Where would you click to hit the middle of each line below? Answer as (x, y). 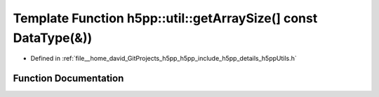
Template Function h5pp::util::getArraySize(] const (165, 18)
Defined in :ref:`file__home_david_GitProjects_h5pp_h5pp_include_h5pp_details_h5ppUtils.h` (164, 59)
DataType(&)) (53, 38)
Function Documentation (68, 79)
